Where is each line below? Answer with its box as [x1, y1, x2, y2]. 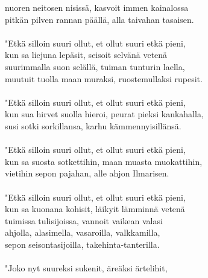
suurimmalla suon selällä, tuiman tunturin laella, [5, 60, 185, 73]
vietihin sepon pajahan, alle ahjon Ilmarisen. [5, 167, 169, 179]
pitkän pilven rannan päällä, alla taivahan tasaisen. [5, 13, 194, 25]
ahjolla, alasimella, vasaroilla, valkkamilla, [5, 226, 160, 239]
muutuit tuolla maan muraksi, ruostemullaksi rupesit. [5, 72, 203, 85]
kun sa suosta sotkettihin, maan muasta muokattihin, [5, 155, 203, 167]
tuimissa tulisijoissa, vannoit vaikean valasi [5, 214, 163, 227]
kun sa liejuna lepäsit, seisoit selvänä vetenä [5, 48, 168, 61]
